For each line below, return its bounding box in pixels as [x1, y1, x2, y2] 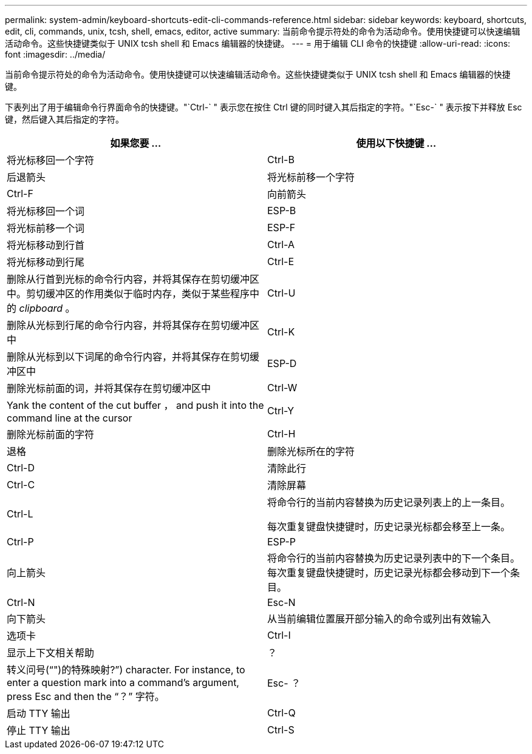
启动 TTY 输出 [7, 707, 70, 719]
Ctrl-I [267, 629, 291, 641]
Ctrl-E [267, 255, 295, 268]
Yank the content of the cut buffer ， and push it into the [7, 399, 264, 411]
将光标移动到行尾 [7, 256, 85, 268]
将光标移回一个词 [7, 205, 85, 217]
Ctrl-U [267, 287, 296, 299]
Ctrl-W [267, 382, 298, 394]
